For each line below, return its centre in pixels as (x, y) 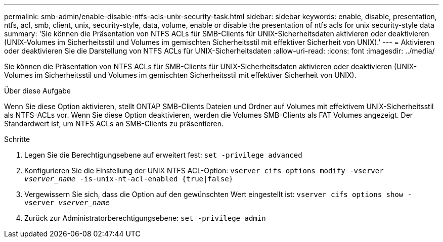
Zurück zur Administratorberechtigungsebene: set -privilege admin (145, 218)
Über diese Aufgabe (37, 91)
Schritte (17, 139)
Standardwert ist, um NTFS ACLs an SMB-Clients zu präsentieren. (114, 124)
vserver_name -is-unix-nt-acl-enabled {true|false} (129, 179)
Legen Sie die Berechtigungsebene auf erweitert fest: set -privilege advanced (163, 155)
